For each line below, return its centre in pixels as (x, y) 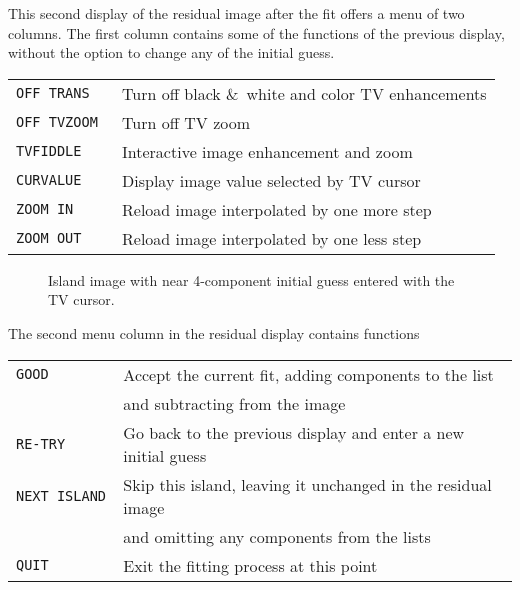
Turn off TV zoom (186, 122)
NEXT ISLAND (61, 495)
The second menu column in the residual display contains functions (214, 332)
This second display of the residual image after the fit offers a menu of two (236, 13)
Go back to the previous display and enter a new (294, 432)
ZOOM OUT (49, 238)
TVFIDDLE (49, 151)
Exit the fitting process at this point (250, 565)
